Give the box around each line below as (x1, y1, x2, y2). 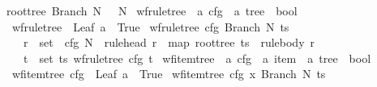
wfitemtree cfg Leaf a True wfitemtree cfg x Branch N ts (11, 65, 326, 82)
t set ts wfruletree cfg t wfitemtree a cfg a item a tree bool (23, 49, 371, 66)
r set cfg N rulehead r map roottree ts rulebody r (23, 34, 315, 51)
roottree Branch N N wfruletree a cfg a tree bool (6, 2, 298, 19)
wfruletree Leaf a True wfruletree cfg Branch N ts (11, 18, 289, 35)
